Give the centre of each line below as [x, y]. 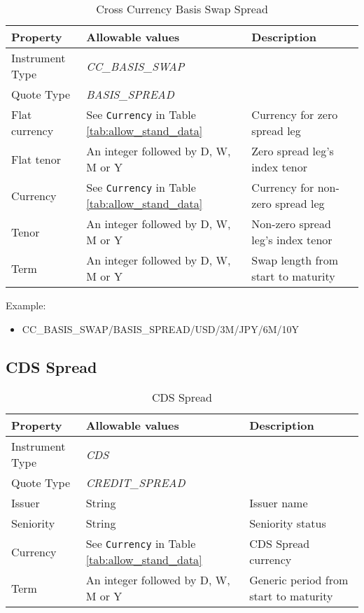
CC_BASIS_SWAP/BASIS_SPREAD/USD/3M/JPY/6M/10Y [160, 329]
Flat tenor [36, 159]
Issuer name [279, 503]
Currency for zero [295, 114]
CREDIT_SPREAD [135, 483]
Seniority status [288, 523]
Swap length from [295, 260]
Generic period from [299, 580]
